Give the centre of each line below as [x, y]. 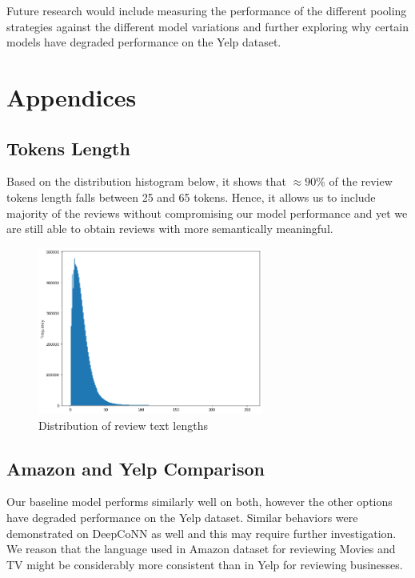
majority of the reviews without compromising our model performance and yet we [207, 213]
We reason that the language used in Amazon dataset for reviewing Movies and [201, 549]
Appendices [72, 96]
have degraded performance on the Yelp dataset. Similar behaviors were [182, 517]
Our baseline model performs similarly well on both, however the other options [200, 502]
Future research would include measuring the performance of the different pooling [207, 10]
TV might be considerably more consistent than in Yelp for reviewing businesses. [205, 564]
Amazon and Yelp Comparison [136, 468]
